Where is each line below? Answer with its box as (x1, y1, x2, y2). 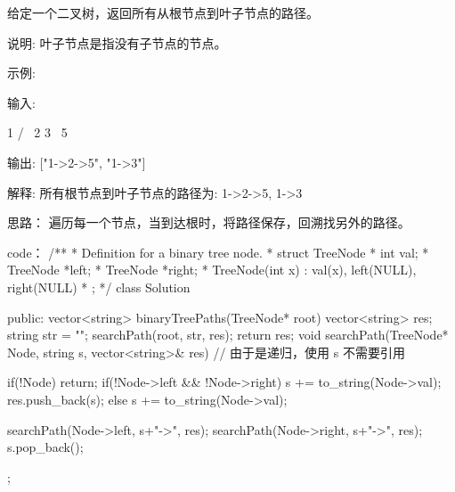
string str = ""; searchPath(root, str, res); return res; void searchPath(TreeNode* (7, 325, 449, 344)
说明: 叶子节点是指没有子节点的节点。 (7, 33, 227, 52)
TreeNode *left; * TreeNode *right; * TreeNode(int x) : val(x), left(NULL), (7, 260, 417, 279)
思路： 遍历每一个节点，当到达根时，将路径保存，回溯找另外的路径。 (7, 213, 410, 232)
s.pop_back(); (7, 438, 84, 456)
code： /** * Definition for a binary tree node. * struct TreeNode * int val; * (7, 242, 429, 261)
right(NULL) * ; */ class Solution (7, 277, 191, 296)
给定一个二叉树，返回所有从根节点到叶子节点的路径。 (7, 4, 319, 21)
